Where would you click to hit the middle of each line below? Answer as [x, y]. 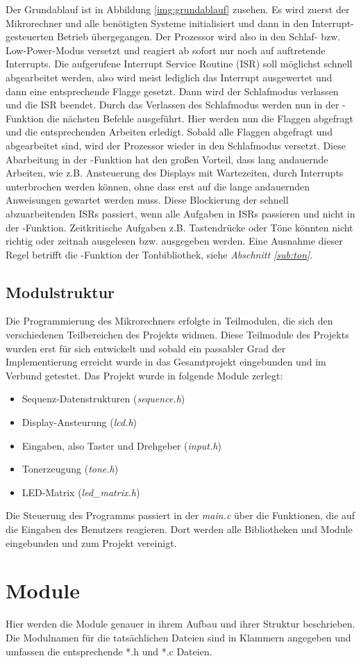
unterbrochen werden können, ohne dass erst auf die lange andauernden [158, 186]
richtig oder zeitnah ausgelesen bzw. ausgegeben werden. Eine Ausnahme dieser [174, 241]
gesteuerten [30, 36]
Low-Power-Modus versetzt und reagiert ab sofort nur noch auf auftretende [166, 50]
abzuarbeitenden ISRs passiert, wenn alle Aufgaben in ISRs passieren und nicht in [180, 213]
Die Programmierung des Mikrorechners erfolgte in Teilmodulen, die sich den [169, 321]
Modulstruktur [60, 292]
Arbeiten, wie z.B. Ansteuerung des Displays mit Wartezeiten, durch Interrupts [175, 173]
